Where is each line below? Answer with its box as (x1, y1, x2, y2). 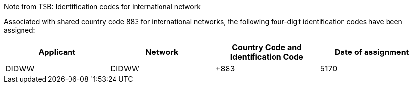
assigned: (4, 26, 35, 34)
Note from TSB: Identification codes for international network (4, 2, 201, 11)
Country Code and (232, 42, 302, 52)
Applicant (38, 47, 75, 57)
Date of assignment (335, 47, 409, 57)
